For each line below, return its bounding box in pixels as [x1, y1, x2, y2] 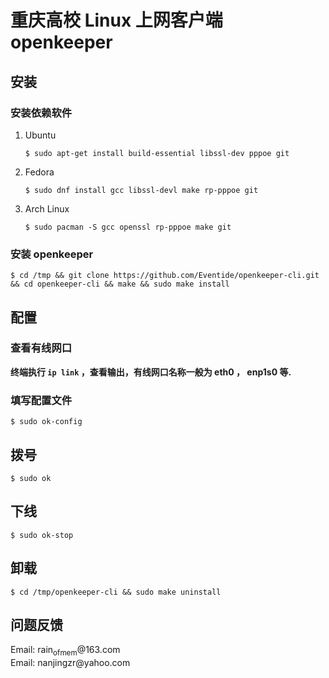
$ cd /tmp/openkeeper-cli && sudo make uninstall [10, 587, 222, 597]
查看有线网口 [10, 341, 73, 355]
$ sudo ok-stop [10, 530, 74, 540]
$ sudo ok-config [10, 417, 83, 427]
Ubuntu [24, 129, 57, 141]
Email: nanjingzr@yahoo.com [10, 657, 131, 669]
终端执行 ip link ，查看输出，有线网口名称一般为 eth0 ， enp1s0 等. [10, 366, 292, 378]
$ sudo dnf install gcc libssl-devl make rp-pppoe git [24, 185, 259, 195]
